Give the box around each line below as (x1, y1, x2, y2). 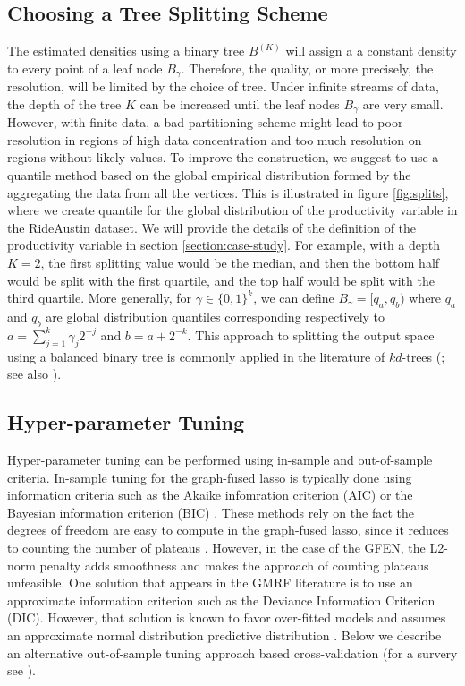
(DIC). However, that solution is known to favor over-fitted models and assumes (7, 608, 446, 627)
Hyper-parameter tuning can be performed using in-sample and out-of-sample (7, 450, 433, 469)
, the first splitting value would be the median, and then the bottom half (40, 253, 440, 272)
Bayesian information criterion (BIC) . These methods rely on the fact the (7, 502, 414, 521)
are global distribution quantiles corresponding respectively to (46, 307, 385, 326)
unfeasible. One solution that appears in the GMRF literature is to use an (7, 573, 413, 592)
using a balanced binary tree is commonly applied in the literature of (7, 347, 385, 365)
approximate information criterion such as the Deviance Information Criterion (7, 590, 435, 609)
